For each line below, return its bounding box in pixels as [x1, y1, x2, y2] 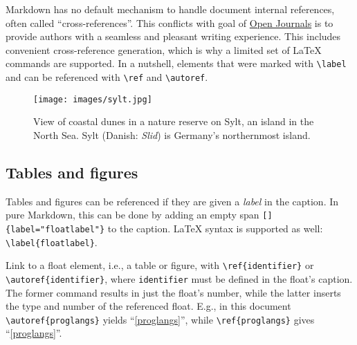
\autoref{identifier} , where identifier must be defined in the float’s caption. [6, 271, 353, 286]
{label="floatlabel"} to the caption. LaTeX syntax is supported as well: [6, 221, 323, 235]
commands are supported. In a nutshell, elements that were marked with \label [6, 56, 347, 71]
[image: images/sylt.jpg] [33, 94, 152, 104]
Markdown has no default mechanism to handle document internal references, [6, 2, 335, 16]
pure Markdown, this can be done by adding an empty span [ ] [6, 207, 273, 222]
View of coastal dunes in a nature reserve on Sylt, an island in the [33, 114, 314, 129]
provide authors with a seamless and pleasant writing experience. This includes [6, 29, 341, 44]
